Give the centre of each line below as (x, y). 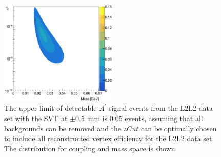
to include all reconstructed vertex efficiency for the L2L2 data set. (109, 138)
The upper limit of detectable (51, 108)
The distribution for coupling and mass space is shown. (91, 148)
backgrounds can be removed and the (63, 128)
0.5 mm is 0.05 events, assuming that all (139, 118)
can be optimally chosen (179, 128)
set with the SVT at (36, 118)
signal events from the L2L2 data (161, 108)
